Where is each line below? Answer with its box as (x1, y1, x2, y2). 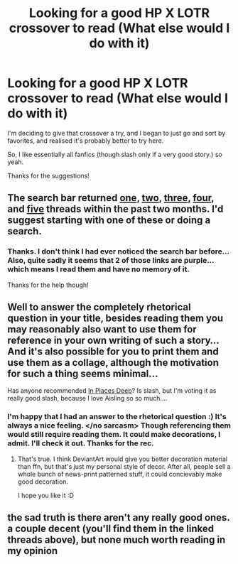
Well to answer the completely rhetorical (7, 301, 191, 313)
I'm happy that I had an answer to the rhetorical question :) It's (7, 412, 227, 422)
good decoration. (17, 477, 69, 486)
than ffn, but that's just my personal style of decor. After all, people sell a (17, 462, 231, 470)
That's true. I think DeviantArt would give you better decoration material (17, 455, 228, 463)
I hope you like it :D (17, 491, 75, 499)
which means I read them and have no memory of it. (7, 264, 190, 274)
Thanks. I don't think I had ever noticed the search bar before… (7, 246, 229, 256)
